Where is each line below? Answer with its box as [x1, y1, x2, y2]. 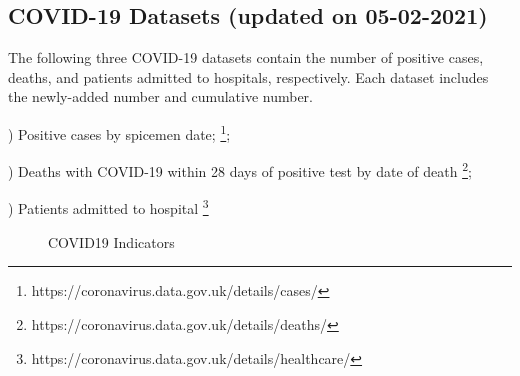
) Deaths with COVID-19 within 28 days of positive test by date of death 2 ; [8, 158, 472, 181]
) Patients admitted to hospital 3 [8, 195, 209, 219]
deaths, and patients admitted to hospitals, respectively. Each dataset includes [8, 66, 489, 87]
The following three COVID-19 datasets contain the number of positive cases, [8, 47, 484, 68]
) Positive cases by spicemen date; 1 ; [8, 120, 231, 144]
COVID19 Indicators [48, 231, 175, 252]
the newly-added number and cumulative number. [8, 86, 313, 107]
